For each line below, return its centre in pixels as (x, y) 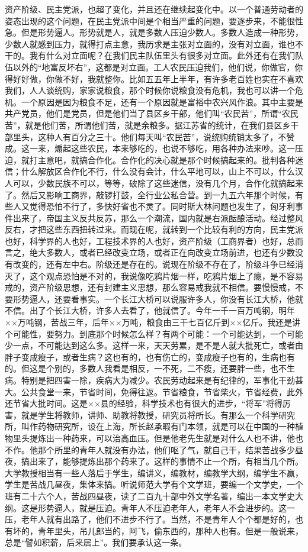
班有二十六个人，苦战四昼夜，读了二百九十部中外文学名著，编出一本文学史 (150, 495)
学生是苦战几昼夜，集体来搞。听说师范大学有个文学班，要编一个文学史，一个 (154, 484)
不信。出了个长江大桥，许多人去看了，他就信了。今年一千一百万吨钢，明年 (150, 310)
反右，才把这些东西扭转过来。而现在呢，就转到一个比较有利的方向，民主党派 (154, 229)
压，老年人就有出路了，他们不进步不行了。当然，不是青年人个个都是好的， (150, 519)
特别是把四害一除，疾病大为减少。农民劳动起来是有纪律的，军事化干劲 (158, 380)
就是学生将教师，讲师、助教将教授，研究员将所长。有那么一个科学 (150, 414)
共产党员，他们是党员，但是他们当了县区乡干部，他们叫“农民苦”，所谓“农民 (152, 113)
